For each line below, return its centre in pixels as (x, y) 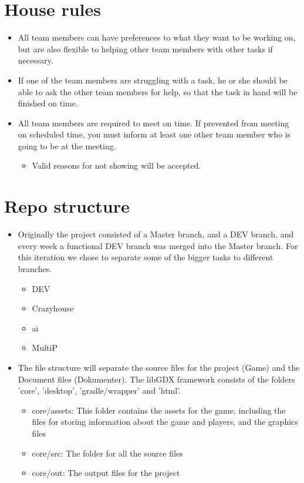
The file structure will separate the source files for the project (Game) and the (159, 367)
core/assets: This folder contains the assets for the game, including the (159, 410)
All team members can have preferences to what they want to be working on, (157, 37)
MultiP (45, 348)
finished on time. (48, 103)
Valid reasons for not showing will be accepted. (116, 165)
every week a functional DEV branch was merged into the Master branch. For (158, 245)
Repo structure (67, 206)
